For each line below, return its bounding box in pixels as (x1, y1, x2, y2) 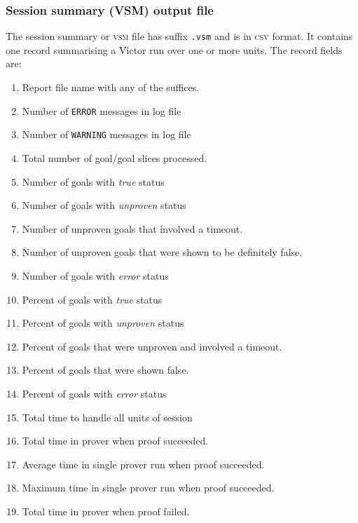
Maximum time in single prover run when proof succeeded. (22, 480, 275, 495)
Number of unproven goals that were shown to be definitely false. (22, 245, 303, 259)
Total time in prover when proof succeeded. (22, 433, 209, 448)
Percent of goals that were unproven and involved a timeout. (22, 339, 282, 353)
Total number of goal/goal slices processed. (22, 150, 207, 165)
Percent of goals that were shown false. (22, 362, 189, 377)
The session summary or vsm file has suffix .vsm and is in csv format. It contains (6, 29, 353, 43)
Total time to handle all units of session (22, 409, 193, 424)
